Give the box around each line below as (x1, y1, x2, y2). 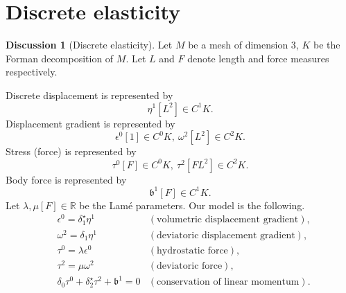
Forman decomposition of (6, 51, 114, 65)
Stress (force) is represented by (6, 144, 137, 159)
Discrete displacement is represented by (6, 87, 173, 102)
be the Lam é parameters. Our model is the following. (79, 197, 305, 212)
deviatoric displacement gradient (157, 230, 295, 240)
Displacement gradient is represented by (6, 116, 175, 130)
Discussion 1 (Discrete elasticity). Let (6, 37, 173, 52)
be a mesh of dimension (188, 37, 288, 52)
